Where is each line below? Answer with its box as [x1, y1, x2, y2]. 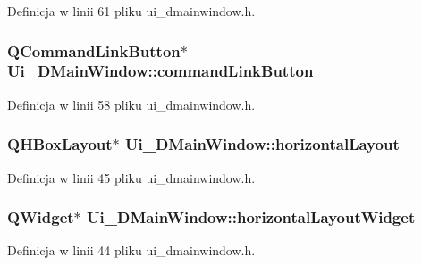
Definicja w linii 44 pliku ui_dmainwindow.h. [7, 241, 256, 260]
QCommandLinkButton [7, 39, 181, 62]
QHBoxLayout [7, 133, 113, 155]
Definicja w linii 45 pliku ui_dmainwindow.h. [7, 168, 256, 186]
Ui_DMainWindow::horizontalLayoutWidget [87, 206, 416, 228]
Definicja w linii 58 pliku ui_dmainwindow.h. [7, 95, 256, 113]
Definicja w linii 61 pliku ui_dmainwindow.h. [7, 2, 256, 20]
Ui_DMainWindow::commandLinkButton [7, 60, 314, 82]
